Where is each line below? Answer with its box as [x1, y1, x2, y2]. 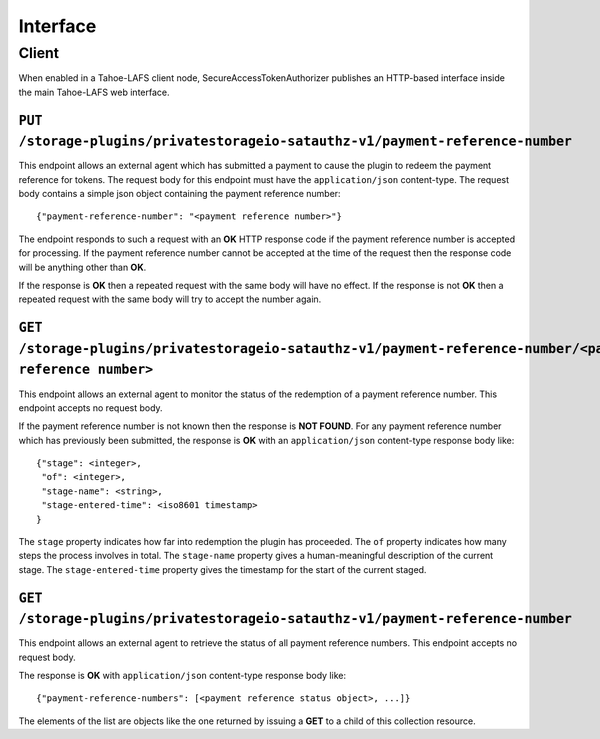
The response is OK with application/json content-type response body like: [18, 670, 347, 682]
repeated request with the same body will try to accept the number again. [18, 293, 322, 305]
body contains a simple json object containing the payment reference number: [18, 188, 341, 200]
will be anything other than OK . [18, 261, 147, 273]
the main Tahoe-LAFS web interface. [18, 86, 170, 98]
